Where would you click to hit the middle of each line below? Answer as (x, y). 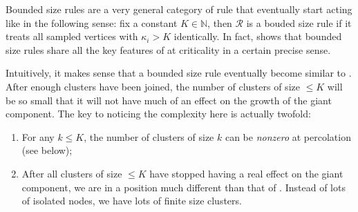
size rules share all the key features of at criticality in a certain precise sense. (168, 49)
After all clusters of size (72, 173)
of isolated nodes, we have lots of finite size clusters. (132, 201)
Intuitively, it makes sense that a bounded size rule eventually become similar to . (179, 73)
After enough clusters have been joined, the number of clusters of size (153, 86)
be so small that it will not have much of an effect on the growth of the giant (169, 100)
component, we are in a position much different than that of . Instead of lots (183, 187)
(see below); (47, 150)
